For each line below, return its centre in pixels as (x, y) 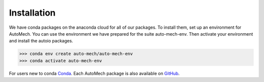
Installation (32, 13)
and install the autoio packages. (41, 41)
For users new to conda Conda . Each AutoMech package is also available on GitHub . (94, 73)
